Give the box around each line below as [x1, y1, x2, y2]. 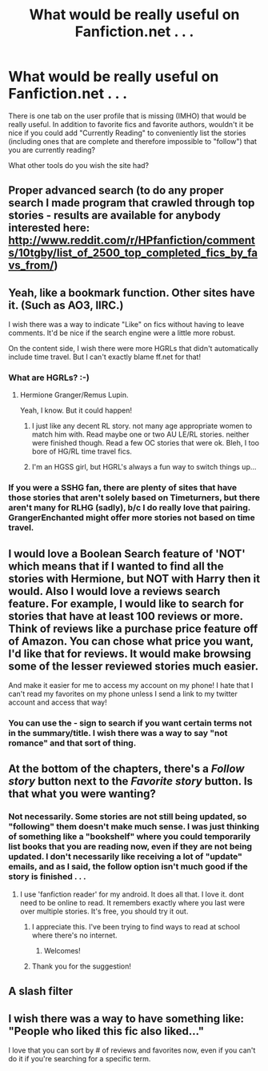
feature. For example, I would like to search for [8, 597, 244, 610]
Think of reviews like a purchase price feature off [8, 621, 258, 635]
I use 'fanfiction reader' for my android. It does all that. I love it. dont [19, 889, 244, 899]
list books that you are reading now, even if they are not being [8, 841, 253, 853]
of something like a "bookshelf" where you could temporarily [8, 831, 251, 842]
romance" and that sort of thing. [8, 737, 137, 749]
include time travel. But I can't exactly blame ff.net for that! [8, 352, 202, 362]
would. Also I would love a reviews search [8, 584, 221, 597]
